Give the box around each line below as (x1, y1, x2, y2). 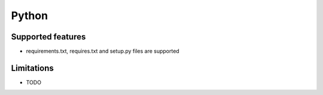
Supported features (11, 32, 86, 42)
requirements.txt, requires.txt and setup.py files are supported (26, 48, 179, 55)
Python (11, 9, 48, 22)
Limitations (11, 63, 54, 73)
